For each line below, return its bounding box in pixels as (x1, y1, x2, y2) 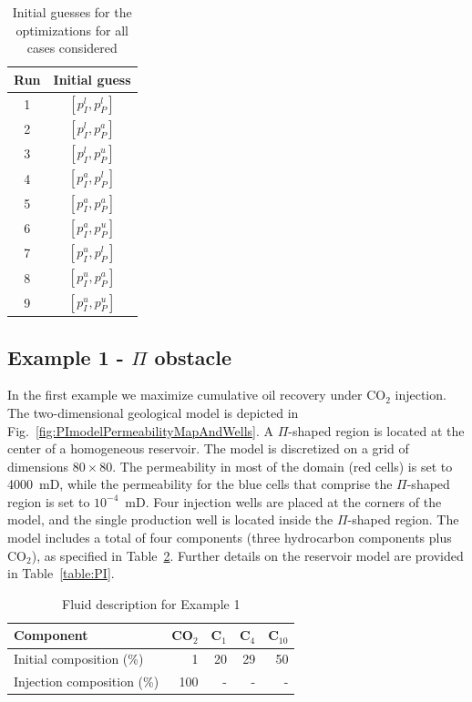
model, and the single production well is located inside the (7, 510, 333, 529)
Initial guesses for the (12, 3, 132, 21)
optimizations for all (15, 20, 128, 39)
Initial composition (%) (14, 649, 144, 668)
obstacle (154, 342, 232, 371)
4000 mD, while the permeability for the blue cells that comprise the (7, 474, 393, 493)
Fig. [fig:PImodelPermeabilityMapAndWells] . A (7, 421, 274, 440)
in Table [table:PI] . (7, 564, 115, 583)
